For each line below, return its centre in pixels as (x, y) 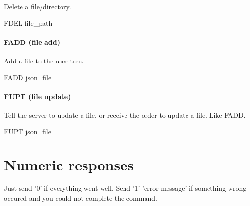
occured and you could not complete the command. (81, 197)
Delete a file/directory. (38, 6)
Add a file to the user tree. (44, 60)
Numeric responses (69, 165)
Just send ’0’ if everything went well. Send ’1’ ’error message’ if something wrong (125, 188)
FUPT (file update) (38, 96)
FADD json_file (28, 77)
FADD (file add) (32, 42)
